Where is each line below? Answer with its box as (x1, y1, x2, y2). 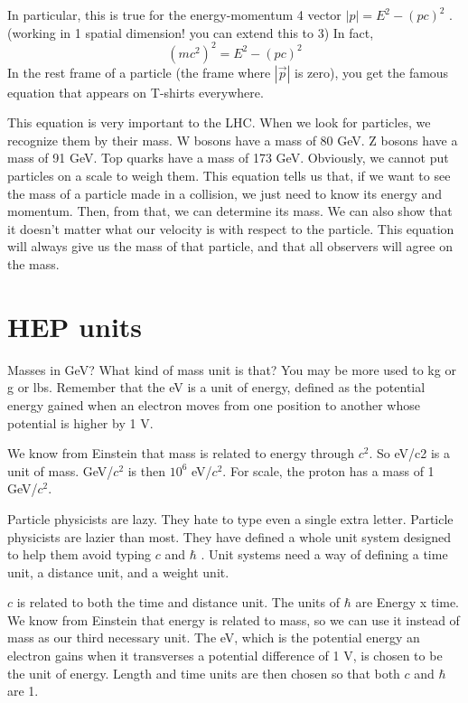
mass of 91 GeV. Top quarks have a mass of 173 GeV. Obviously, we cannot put (7, 148, 449, 167)
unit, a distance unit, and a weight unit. (7, 562, 229, 581)
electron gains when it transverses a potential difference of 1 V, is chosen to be (7, 646, 443, 665)
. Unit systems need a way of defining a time (201, 545, 448, 564)
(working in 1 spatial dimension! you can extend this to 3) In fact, (7, 23, 374, 42)
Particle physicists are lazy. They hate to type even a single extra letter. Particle (7, 509, 454, 528)
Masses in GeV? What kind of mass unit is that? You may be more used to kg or (7, 360, 456, 379)
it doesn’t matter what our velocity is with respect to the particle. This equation (7, 219, 454, 238)
